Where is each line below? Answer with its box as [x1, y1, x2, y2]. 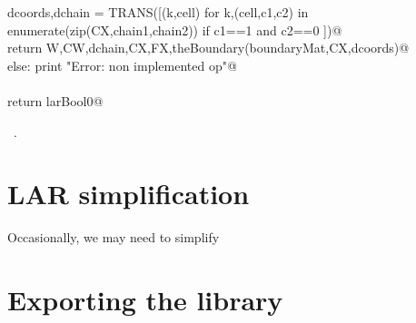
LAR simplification [7, 175, 250, 212]
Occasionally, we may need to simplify [7, 228, 220, 247]
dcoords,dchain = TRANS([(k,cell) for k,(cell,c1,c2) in [7, 3, 309, 21]
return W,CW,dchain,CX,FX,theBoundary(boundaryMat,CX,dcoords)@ [7, 38, 410, 57]
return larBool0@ [7, 91, 104, 110]
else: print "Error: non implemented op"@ [7, 55, 237, 74]
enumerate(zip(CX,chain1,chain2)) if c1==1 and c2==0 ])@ [7, 20, 342, 39]
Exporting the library [7, 281, 283, 318]
